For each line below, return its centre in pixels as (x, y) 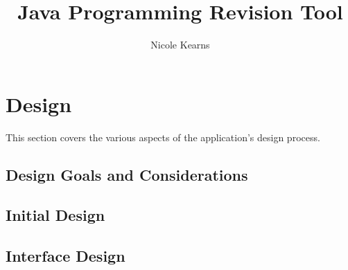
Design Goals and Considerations (127, 174)
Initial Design (55, 215)
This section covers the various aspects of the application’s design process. (163, 137)
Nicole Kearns (180, 45)
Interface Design (66, 256)
